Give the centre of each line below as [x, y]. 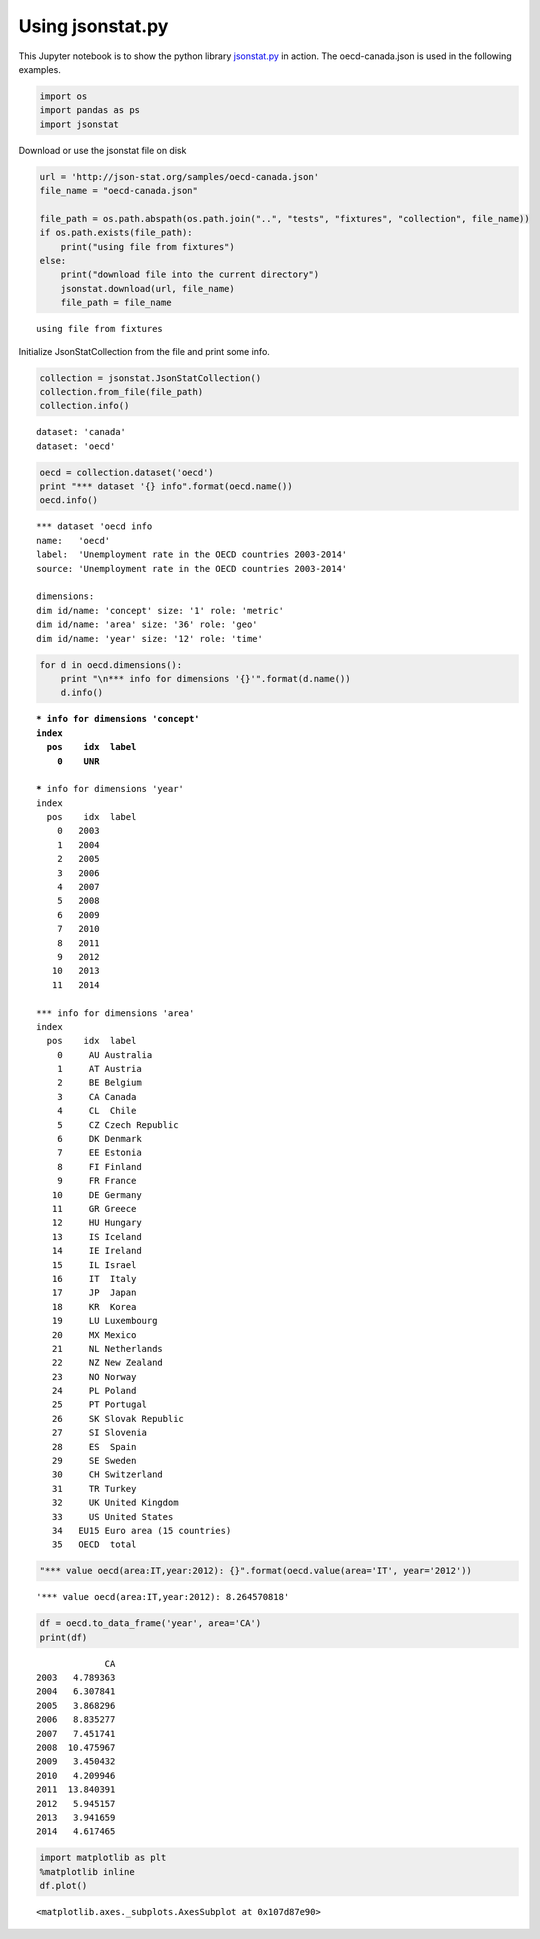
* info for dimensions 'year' [110, 789]
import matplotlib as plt [103, 1858]
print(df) [63, 1637]
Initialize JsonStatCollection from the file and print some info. [144, 351]
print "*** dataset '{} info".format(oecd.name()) [166, 486]
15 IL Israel [94, 1264]
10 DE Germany [96, 1194]
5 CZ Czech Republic [117, 1124]
